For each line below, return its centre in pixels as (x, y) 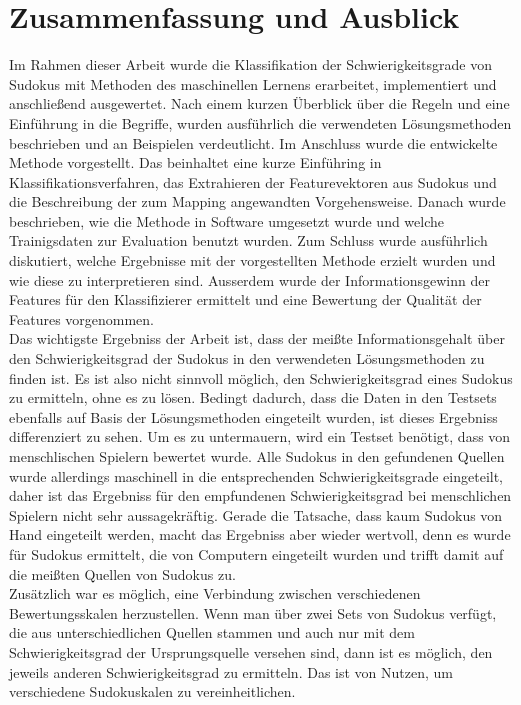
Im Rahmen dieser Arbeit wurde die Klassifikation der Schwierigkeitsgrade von (250, 64)
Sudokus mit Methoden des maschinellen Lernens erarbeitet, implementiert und (253, 83)
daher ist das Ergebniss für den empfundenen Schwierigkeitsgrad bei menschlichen (260, 495)
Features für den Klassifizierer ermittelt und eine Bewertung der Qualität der (245, 299)
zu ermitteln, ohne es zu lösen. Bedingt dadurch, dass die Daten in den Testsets (253, 397)
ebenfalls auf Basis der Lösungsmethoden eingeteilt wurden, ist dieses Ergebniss (253, 416)
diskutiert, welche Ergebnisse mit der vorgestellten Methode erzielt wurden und (252, 260)
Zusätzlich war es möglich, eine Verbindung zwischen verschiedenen (215, 593)
